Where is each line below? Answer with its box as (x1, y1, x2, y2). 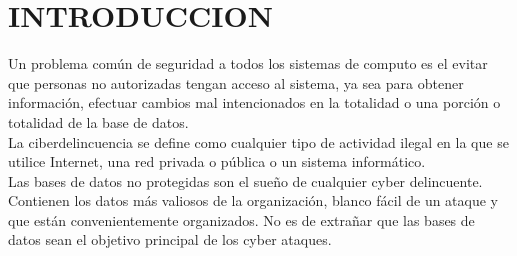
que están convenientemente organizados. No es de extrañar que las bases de (8, 209, 475, 230)
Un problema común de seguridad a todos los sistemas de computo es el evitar (8, 53, 488, 74)
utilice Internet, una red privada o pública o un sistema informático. (8, 151, 426, 172)
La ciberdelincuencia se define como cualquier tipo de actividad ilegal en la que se (8, 131, 509, 152)
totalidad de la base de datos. (8, 111, 189, 132)
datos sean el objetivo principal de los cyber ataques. (8, 229, 332, 250)
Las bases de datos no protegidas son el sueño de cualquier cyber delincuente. (8, 170, 483, 191)
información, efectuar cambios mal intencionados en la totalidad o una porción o (8, 92, 501, 113)
